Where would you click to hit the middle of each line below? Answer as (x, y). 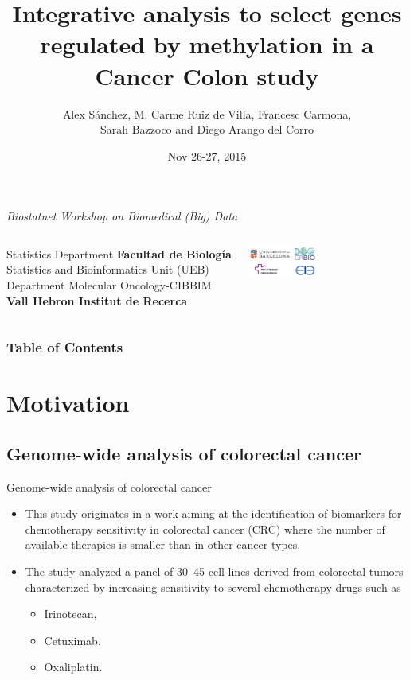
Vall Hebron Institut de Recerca (97, 300)
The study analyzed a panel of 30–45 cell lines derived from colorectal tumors (214, 571)
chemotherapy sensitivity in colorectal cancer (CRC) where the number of (205, 528)
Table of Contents (65, 347)
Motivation (68, 403)
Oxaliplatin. (73, 667)
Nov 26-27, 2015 (207, 155)
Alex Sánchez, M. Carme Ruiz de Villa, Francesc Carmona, (207, 113)
